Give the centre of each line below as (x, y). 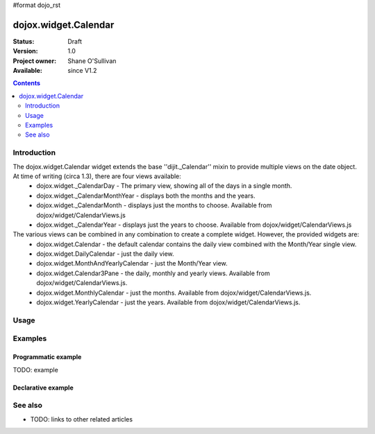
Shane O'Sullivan (92, 61)
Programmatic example (47, 357)
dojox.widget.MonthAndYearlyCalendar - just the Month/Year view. (132, 263)
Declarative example (43, 388)
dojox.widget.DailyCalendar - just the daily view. (105, 254)
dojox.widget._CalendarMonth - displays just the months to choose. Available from (154, 205)
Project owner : (35, 61)
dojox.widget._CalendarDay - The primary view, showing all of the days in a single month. (164, 186)
